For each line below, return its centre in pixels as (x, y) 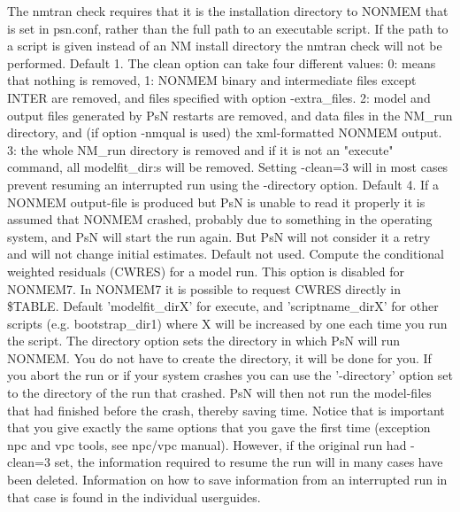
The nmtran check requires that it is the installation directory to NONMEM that (228, 11)
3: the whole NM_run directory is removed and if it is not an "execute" (200, 149)
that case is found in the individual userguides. (134, 496)
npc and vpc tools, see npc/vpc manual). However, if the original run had (207, 444)
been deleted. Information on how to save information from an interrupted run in (227, 480)
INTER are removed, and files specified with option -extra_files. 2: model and (219, 97)
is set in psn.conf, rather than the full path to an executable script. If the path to (228, 28)
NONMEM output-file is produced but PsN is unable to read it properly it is (216, 202)
